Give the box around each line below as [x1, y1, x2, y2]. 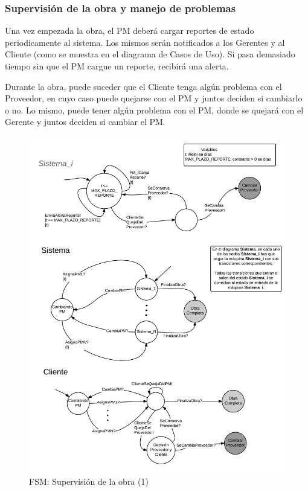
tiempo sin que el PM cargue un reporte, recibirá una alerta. [5, 60, 229, 72]
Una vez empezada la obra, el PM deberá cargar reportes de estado [5, 24, 254, 37]
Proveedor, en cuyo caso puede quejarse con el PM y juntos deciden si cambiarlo [5, 92, 303, 104]
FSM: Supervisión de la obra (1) [29, 475, 149, 488]
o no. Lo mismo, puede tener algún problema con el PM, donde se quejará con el [5, 103, 304, 116]
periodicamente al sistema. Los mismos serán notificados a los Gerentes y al [5, 36, 285, 48]
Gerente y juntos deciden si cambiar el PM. [5, 115, 165, 128]
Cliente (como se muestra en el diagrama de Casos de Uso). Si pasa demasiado [5, 48, 295, 60]
